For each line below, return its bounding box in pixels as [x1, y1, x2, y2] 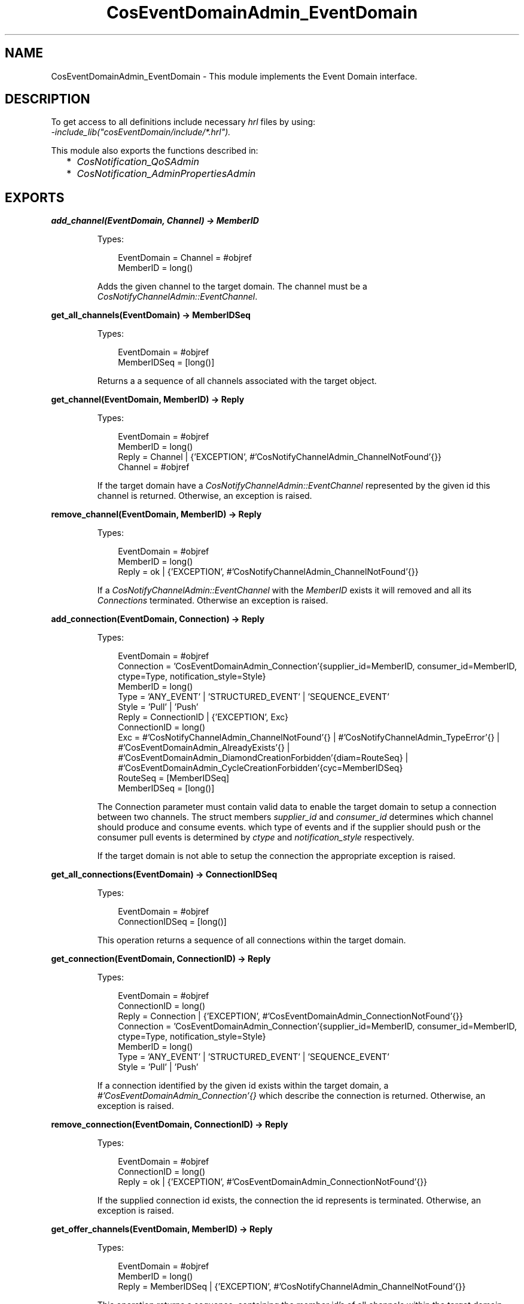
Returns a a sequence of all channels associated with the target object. [97, 376, 377, 386]
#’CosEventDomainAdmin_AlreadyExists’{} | [118, 742, 290, 753]
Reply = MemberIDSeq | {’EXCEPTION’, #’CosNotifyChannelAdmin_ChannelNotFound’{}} [118, 1281, 466, 1292]
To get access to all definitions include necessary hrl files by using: [51, 117, 316, 127]
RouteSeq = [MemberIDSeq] [118, 773, 230, 784]
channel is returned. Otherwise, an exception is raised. [97, 490, 312, 501]
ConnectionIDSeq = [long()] [118, 916, 227, 927]
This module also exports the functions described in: [51, 145, 258, 156]
